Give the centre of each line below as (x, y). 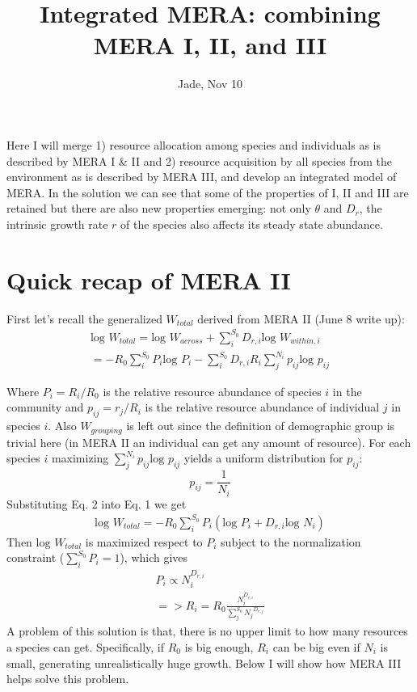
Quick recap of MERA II (149, 279)
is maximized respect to (144, 541)
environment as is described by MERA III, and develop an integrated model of (202, 177)
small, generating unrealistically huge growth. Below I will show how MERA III (204, 662)
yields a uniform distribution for (263, 458)
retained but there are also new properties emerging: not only (159, 208)
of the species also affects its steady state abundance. (252, 224)
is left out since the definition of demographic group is (261, 426)
